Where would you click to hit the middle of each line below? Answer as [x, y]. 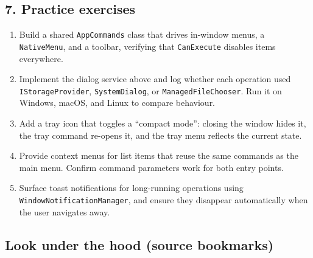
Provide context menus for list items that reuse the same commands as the [159, 155]
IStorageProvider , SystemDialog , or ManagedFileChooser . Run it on [150, 90]
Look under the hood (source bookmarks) [139, 244]
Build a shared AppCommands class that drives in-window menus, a [142, 34]
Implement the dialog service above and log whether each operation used [155, 79]
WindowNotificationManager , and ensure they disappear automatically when [164, 199]
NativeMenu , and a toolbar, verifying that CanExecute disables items [147, 46]
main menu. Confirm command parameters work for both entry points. [151, 167]
